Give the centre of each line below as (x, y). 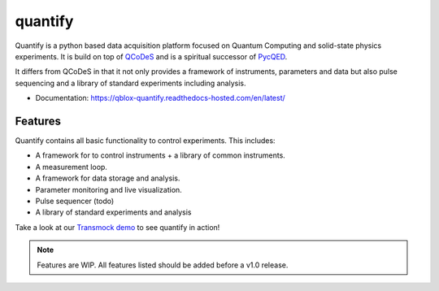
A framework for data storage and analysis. (108, 178)
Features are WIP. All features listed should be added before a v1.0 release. (163, 265)
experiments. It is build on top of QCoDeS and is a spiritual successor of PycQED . (151, 56)
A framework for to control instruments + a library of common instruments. (161, 155)
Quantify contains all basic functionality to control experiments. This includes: (145, 141)
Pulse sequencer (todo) (75, 201)
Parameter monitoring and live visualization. (109, 189)
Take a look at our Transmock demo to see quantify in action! (117, 227)
